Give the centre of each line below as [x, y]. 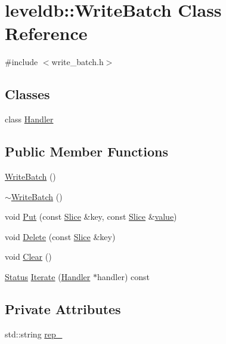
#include [21, 62]
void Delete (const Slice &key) [60, 236]
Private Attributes [63, 308]
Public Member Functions [86, 151]
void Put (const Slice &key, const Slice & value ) [91, 216]
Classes [27, 94]
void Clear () [28, 257]
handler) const [123, 276]
